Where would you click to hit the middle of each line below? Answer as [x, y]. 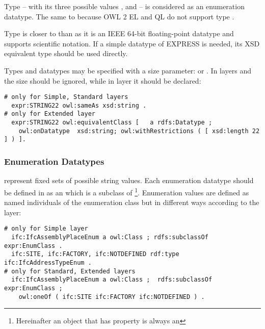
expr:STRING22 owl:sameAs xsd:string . [79, 105]
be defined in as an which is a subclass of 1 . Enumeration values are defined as [127, 191]
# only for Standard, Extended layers [70, 271]
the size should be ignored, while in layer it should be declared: [103, 80]
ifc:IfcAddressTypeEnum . [48, 262]
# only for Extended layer [50, 114]
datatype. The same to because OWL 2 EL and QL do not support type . [119, 16]
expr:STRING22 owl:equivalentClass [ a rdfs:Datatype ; [112, 123]
